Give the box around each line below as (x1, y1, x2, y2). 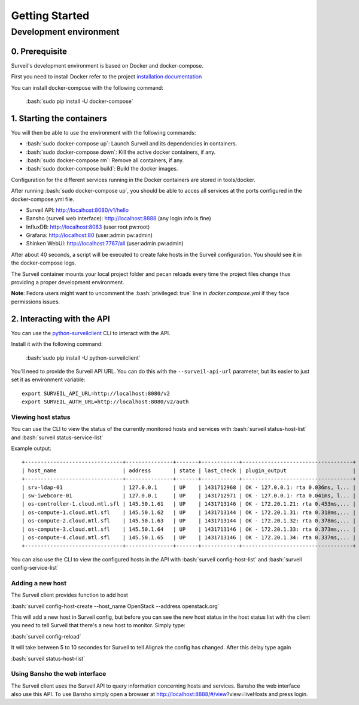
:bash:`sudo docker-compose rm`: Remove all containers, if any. (26, 156, 184, 164)
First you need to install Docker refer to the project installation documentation (11, 73, 202, 80)
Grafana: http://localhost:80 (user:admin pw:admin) (26, 232, 153, 239)
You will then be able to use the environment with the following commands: (11, 129, 196, 136)
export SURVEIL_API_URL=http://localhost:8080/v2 (22, 390, 171, 397)
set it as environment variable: (11, 376, 86, 383)
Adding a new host (11, 579, 67, 587)
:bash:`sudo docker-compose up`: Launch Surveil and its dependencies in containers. (26, 140, 238, 147)
